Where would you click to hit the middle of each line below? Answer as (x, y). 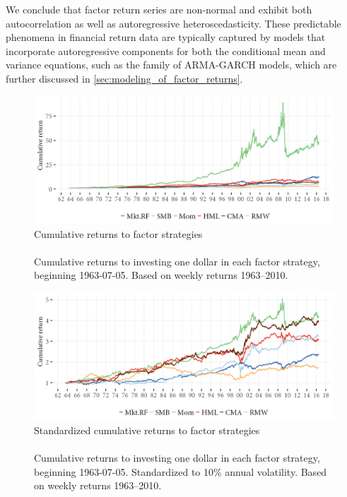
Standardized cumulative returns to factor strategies (147, 430)
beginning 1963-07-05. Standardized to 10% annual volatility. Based (181, 471)
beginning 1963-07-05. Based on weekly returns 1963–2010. (161, 275)
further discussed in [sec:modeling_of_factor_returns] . (124, 78)
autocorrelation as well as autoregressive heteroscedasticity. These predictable (173, 23)
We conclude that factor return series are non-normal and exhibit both (159, 9)
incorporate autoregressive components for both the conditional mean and (166, 50)
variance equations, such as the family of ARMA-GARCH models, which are (171, 65)
